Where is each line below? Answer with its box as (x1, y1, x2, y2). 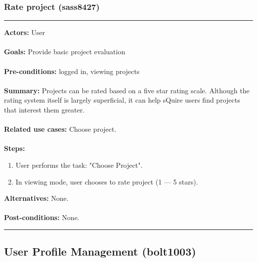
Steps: (4, 143, 25, 153)
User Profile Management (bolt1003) (4, 244, 196, 259)
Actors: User (4, 27, 45, 37)
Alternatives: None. (4, 193, 69, 203)
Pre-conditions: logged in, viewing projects (4, 66, 140, 76)
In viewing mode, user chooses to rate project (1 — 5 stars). (15, 176, 198, 187)
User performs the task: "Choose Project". (15, 159, 143, 170)
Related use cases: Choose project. (4, 124, 117, 134)
